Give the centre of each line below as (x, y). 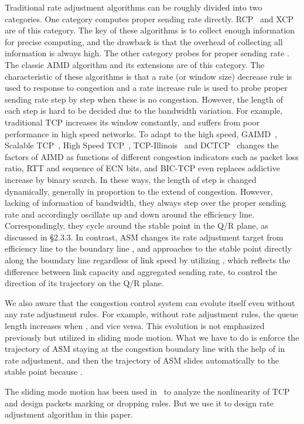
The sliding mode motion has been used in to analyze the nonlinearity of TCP (147, 391)
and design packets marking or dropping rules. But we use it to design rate (139, 403)
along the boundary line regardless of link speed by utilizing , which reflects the (148, 260)
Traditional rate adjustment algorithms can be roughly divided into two (134, 7)
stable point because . (44, 372)
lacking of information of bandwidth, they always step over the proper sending (145, 203)
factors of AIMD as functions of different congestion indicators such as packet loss (152, 156)
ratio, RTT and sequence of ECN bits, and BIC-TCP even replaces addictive (143, 168)
